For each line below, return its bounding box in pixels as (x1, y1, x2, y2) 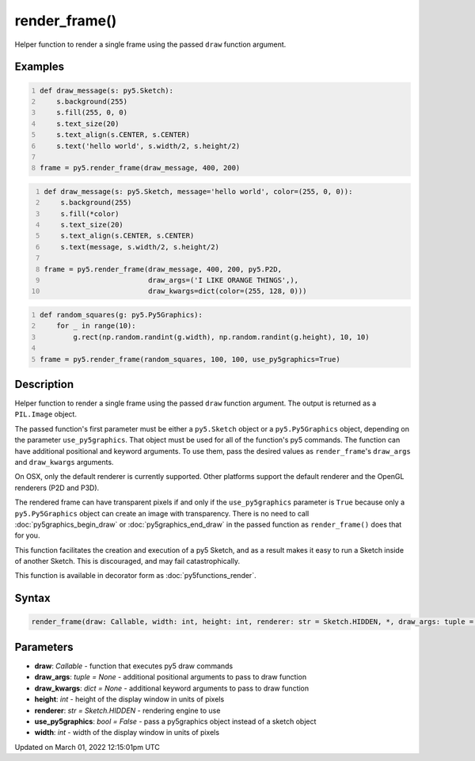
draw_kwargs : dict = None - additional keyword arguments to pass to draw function (34, 683, 310, 693)
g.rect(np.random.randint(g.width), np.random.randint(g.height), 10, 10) (72, 333, 370, 341)
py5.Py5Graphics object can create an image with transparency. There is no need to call (14, 508, 310, 518)
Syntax (14, 592, 51, 605)
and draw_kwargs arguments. (14, 457, 114, 466)
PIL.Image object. (14, 409, 77, 419)
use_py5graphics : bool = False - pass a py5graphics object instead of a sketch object (34, 717, 317, 726)
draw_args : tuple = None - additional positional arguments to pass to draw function (34, 672, 307, 682)
